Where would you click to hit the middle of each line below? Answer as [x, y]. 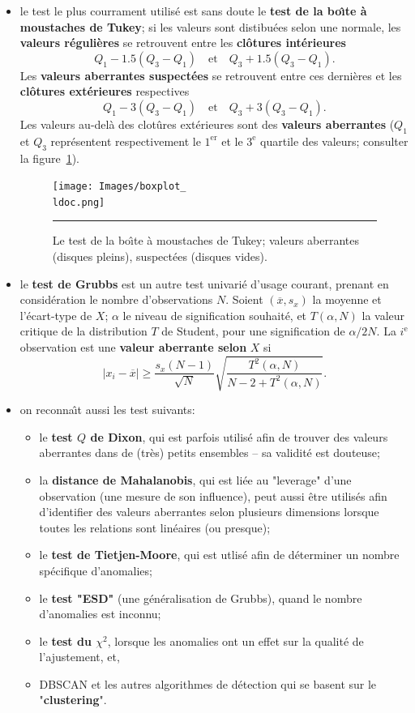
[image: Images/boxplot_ [119, 187]
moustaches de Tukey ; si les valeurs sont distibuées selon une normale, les [210, 26]
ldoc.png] [79, 202]
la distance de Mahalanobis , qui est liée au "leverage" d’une [195, 479]
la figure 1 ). [49, 158]
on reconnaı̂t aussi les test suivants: [107, 410]
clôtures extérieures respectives [105, 91]
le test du [65, 640]
